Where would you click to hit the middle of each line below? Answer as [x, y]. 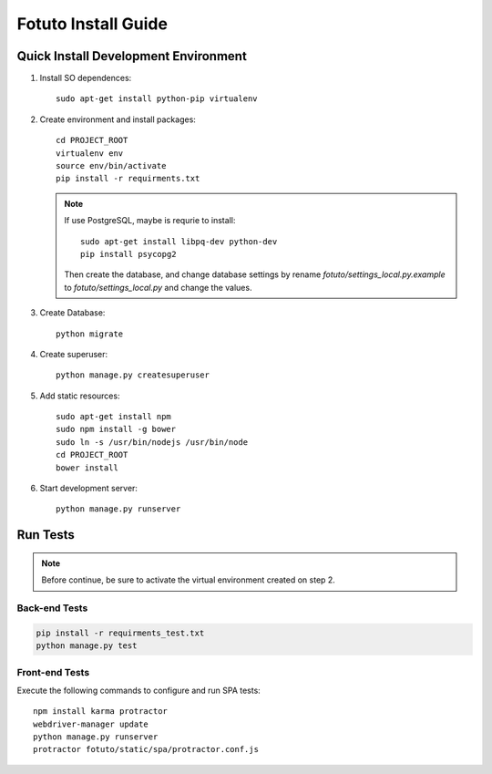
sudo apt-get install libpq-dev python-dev [179, 241]
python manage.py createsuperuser [133, 375]
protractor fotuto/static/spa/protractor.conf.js [146, 749]
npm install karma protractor [101, 712]
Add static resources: [80, 396]
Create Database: [72, 313]
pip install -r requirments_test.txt [120, 633]
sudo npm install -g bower [116, 429]
